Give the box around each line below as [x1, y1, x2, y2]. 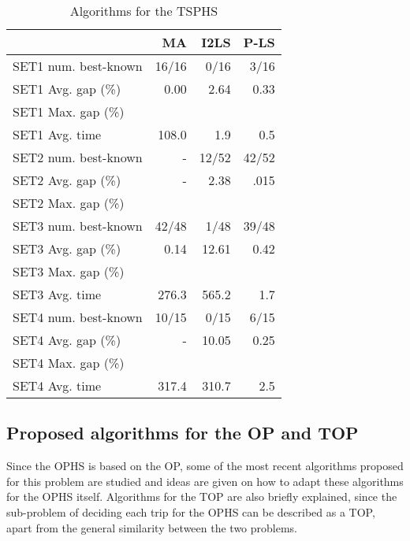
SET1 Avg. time [13, 125, 102, 143]
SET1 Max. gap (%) [13, 102, 125, 120]
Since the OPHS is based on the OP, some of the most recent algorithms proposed [6, 458, 404, 474]
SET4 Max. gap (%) [13, 354, 125, 372]
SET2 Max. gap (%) [13, 194, 125, 212]
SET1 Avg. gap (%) [13, 80, 121, 98]
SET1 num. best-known [13, 57, 143, 75]
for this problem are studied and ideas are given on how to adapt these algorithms [6, 472, 404, 489]
